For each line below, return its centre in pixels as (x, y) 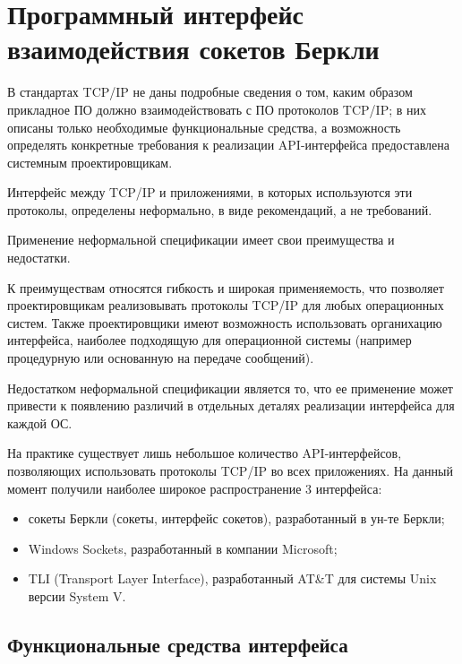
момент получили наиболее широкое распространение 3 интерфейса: (195, 488)
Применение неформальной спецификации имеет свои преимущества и (201, 240)
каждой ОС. (40, 423)
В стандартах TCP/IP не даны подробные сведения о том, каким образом (210, 92)
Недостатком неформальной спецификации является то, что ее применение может (230, 388)
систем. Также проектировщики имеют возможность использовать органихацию (225, 322)
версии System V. (77, 595)
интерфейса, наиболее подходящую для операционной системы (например (210, 340)
